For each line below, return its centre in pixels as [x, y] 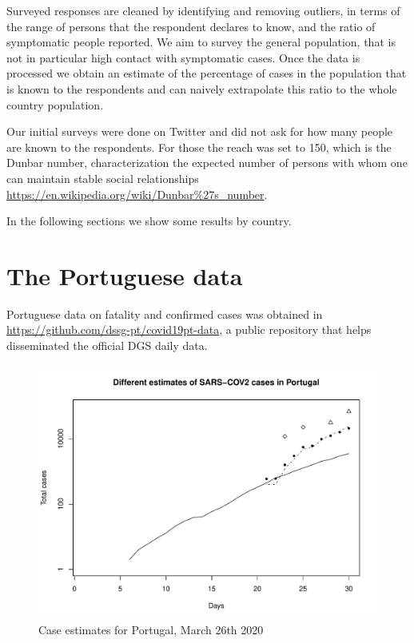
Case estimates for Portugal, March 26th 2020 [151, 630]
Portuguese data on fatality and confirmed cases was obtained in [165, 314]
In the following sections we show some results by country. [149, 221]
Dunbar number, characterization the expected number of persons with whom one [207, 163]
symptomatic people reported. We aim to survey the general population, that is [201, 42]
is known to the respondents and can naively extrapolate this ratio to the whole [202, 88]
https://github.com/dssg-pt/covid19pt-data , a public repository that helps [189, 329]
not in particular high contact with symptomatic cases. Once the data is [183, 57]
